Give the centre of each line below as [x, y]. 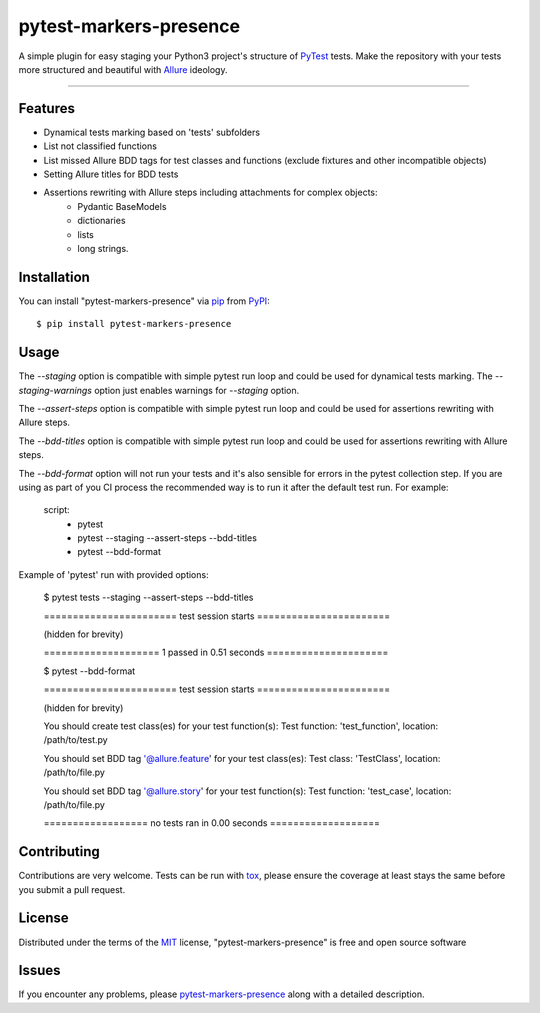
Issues [39, 970]
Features [46, 108]
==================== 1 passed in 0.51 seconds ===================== [216, 652]
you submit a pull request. [72, 889]
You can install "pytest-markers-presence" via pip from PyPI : [144, 301]
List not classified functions [100, 146]
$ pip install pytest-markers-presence [134, 324]
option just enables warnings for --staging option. [196, 390]
